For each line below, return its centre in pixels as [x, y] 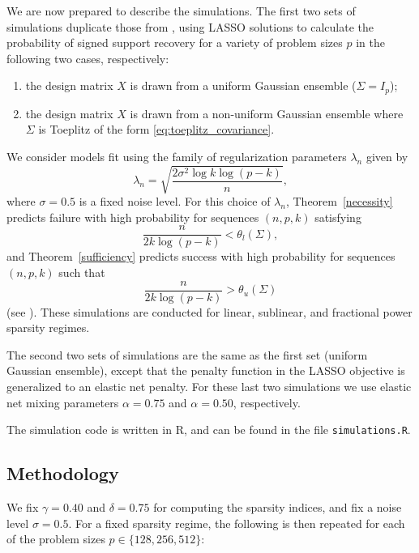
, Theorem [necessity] [339, 201]
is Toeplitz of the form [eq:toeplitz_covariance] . [156, 129]
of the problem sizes [56, 539]
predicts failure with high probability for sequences [133, 217]
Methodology [63, 473]
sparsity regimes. [48, 328]
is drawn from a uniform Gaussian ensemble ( [243, 85]
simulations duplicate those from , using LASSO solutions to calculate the [190, 26]
